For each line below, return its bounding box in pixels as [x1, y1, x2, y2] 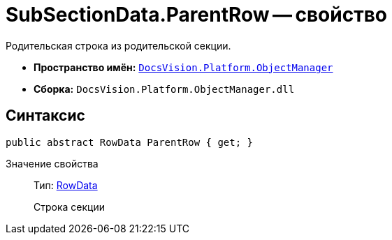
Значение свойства [6, 157, 99, 170]
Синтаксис [6, 107, 85, 125]
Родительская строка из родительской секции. [6, 39, 231, 52]
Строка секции [34, 200, 105, 213]
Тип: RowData [34, 179, 98, 191]
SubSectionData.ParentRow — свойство [6, 3, 387, 27]
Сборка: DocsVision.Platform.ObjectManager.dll [34, 82, 295, 95]
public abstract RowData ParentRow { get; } [6, 136, 254, 148]
